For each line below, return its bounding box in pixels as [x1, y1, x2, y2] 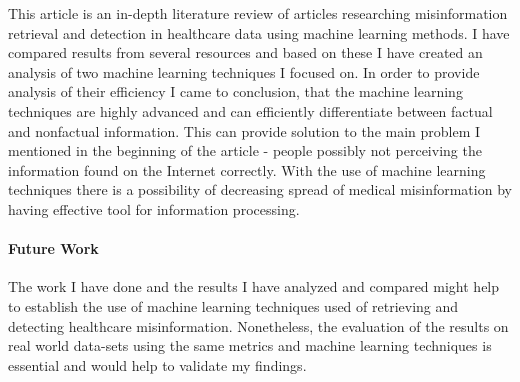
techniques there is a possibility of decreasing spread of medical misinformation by [8, 179, 512, 200]
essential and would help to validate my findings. [8, 354, 307, 375]
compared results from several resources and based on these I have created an [8, 42, 483, 63]
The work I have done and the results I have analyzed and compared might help [8, 276, 500, 297]
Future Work [8, 238, 99, 259]
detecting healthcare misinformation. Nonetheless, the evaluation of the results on [8, 315, 509, 336]
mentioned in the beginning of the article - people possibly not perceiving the [8, 140, 482, 161]
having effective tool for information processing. [8, 198, 300, 219]
